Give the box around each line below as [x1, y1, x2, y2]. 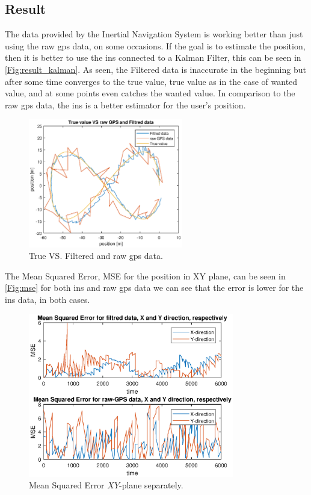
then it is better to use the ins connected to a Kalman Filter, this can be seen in [5, 51, 301, 64]
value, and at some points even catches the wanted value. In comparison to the [5, 87, 295, 99]
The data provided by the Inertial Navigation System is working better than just [5, 28, 303, 40]
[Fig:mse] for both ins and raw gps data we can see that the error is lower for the [5, 281, 304, 294]
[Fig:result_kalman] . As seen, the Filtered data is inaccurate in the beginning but [5, 63, 306, 75]
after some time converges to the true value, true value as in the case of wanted [5, 75, 298, 87]
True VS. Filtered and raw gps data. [29, 249, 163, 262]
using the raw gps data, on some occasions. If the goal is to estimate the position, [5, 39, 306, 52]
